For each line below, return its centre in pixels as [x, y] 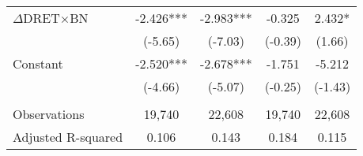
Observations [49, 114]
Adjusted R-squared [68, 137]
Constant [38, 63]
